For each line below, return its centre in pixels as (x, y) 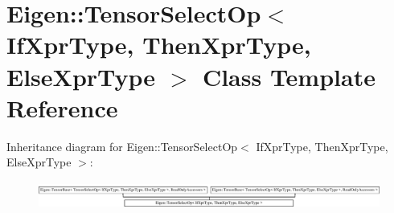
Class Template (289, 76)
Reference (62, 107)
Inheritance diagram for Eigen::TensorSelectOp (122, 146)
